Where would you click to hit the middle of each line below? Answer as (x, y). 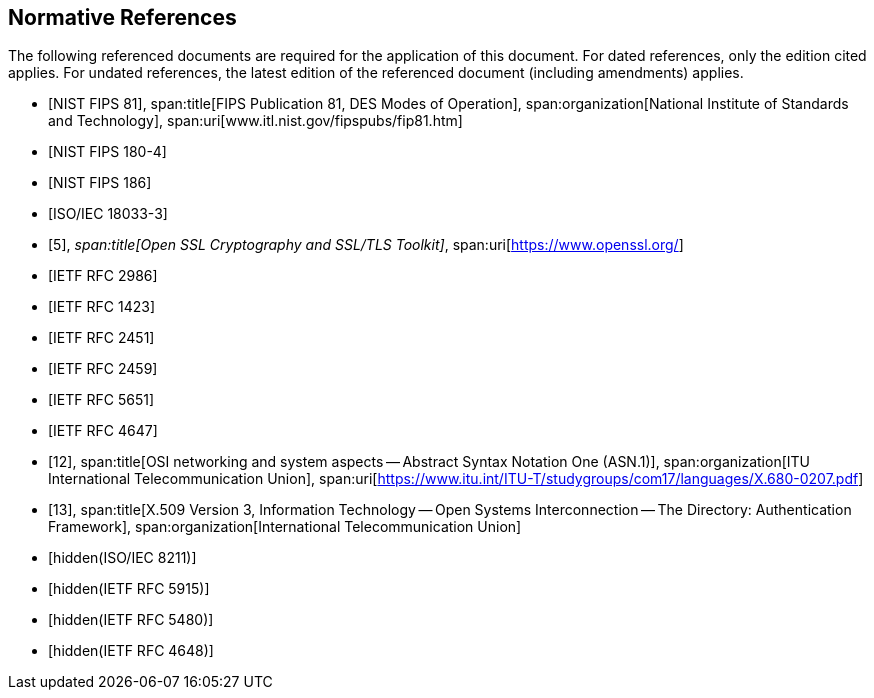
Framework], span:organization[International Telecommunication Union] (285, 527)
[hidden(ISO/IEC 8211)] (122, 558)
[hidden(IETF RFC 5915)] (129, 589)
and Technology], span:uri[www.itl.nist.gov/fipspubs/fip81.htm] (255, 121)
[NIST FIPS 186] (100, 183)
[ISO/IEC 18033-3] (108, 214)
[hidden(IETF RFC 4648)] (131, 651)
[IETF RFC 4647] (103, 431)
